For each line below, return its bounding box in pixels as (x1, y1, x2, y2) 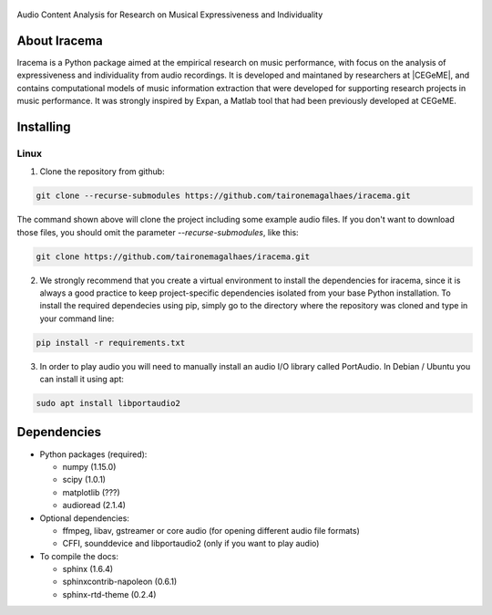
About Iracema (16, 33, 104, 48)
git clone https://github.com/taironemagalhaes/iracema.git (36, 251, 311, 262)
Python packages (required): (39, 448, 148, 460)
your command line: (39, 313, 115, 324)
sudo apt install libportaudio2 (36, 398, 181, 409)
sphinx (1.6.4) (62, 564, 114, 575)
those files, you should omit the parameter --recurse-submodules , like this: (16, 226, 300, 237)
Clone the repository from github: (39, 166, 165, 177)
